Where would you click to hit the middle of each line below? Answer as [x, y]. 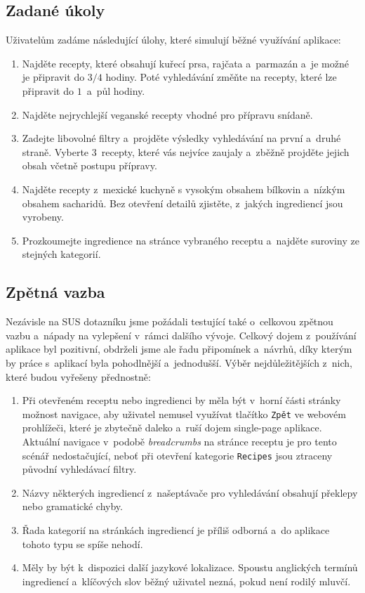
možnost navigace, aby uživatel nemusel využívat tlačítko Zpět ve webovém [184, 413]
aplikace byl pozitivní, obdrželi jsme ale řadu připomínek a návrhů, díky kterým [179, 349]
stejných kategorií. [61, 254]
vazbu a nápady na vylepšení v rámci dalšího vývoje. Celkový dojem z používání [181, 335]
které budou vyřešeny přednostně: [78, 376]
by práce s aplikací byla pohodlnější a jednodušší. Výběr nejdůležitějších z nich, [179, 362]
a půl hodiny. [116, 90]
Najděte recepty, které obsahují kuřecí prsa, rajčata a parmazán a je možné [185, 63]
